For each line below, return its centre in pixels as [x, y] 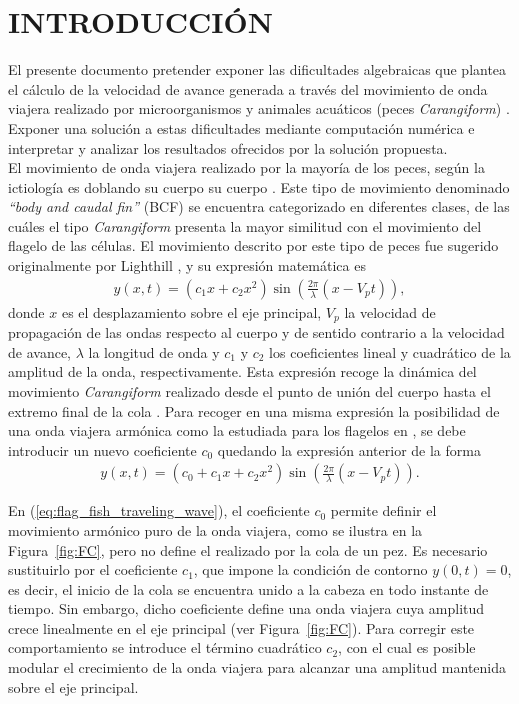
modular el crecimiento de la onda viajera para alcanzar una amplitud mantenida [257, 667]
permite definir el [383, 510]
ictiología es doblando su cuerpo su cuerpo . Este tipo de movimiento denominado [259, 186]
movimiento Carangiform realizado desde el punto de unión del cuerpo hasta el [249, 390]
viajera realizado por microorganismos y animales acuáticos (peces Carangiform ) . [259, 108]
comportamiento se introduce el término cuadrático [165, 647]
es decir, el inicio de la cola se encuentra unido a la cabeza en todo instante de [248, 588]
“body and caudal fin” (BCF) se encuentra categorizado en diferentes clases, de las [259, 206]
